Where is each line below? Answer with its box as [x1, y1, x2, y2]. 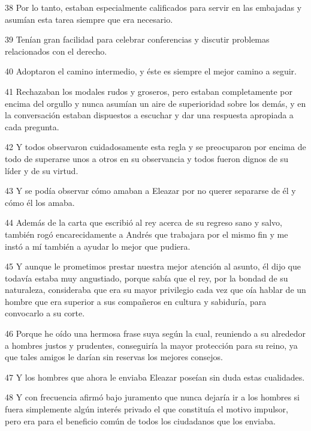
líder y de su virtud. [5, 164, 78, 176]
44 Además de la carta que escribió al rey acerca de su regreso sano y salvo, [5, 216, 282, 229]
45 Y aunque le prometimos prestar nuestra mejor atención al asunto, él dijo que [5, 260, 301, 273]
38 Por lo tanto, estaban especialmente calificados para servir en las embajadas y [5, 1, 302, 13]
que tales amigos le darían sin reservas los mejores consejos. [5, 351, 223, 363]
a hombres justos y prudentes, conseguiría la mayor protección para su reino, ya [5, 339, 298, 351]
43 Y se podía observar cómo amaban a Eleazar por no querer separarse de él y [5, 184, 296, 197]
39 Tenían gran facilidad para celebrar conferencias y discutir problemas [5, 33, 270, 46]
